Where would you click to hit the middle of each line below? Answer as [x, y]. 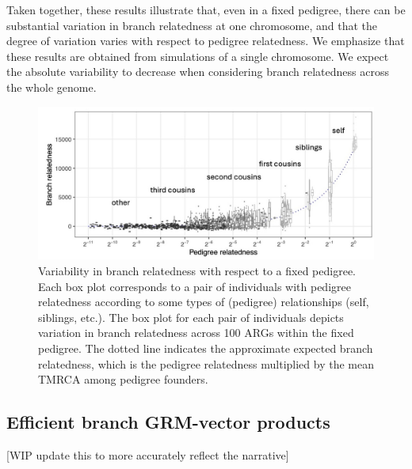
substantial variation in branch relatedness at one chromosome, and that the [192, 25]
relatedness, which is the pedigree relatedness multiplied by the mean [206, 363]
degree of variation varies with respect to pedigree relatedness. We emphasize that [206, 41]
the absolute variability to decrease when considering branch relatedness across [198, 72]
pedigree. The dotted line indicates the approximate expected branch [206, 348]
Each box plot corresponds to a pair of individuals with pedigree [195, 286]
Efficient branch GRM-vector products [168, 422]
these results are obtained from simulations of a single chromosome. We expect [198, 56]
